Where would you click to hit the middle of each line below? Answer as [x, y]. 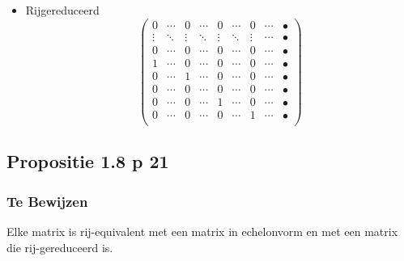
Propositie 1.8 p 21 [88, 161]
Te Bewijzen [47, 201]
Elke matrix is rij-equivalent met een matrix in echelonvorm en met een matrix [202, 231]
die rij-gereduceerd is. [60, 247]
